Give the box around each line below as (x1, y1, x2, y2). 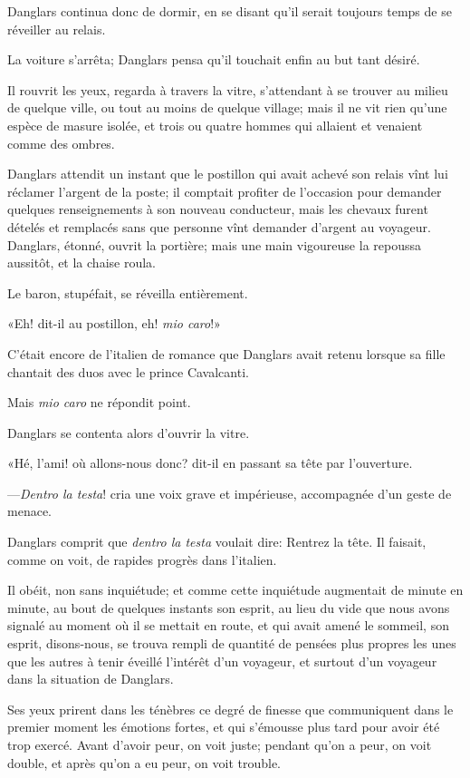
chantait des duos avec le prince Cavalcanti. (7, 362, 249, 381)
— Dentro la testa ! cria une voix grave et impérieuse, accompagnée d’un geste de (7, 483, 452, 502)
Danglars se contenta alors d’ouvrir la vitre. (7, 423, 250, 442)
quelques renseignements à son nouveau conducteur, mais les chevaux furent (7, 199, 428, 219)
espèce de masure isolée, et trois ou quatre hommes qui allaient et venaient (7, 115, 423, 134)
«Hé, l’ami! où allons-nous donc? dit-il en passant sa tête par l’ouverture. (7, 453, 413, 472)
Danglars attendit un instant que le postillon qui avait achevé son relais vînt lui (7, 164, 448, 183)
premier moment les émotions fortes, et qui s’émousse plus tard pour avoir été (7, 717, 440, 736)
